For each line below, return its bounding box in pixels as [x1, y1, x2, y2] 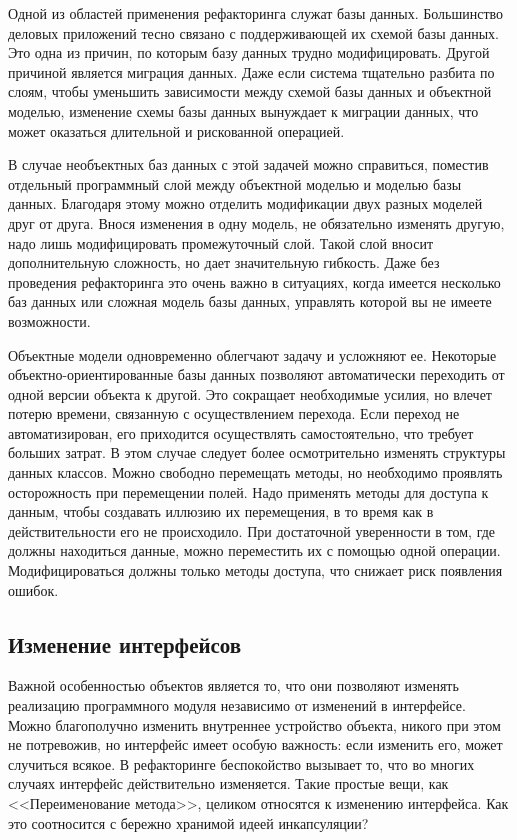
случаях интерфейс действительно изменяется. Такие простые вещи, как [8, 773, 449, 794]
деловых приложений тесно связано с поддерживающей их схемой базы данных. [8, 22, 499, 43]
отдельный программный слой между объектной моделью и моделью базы [8, 173, 462, 194]
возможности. [8, 310, 91, 331]
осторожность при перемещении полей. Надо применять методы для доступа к [8, 481, 489, 502]
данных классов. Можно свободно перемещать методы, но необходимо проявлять [8, 462, 503, 483]
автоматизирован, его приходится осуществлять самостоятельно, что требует [8, 422, 474, 443]
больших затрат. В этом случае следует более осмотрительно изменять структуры [8, 442, 506, 463]
